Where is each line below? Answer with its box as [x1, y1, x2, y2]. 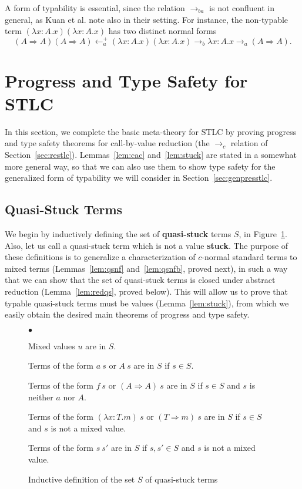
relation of [230, 137, 268, 149]
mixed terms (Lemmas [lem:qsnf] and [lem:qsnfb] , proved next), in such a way [5, 262, 288, 274]
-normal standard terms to [202, 251, 297, 263]
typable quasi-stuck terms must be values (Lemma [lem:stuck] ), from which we [5, 296, 289, 309]
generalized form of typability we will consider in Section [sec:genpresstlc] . [5, 171, 273, 184]
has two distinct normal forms [108, 25, 217, 37]
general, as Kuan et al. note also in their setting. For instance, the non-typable [5, 13, 288, 25]
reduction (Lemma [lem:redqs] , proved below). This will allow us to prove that [5, 285, 288, 298]
